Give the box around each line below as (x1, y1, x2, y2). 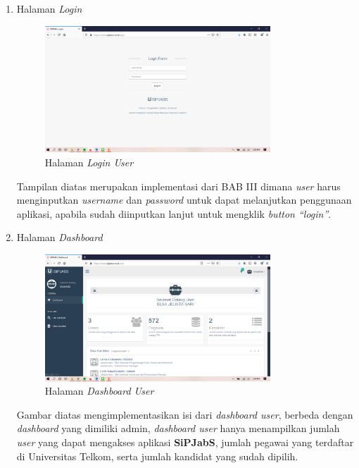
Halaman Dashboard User (44, 383, 154, 398)
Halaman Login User (44, 154, 134, 169)
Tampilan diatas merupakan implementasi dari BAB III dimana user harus (16, 178, 341, 193)
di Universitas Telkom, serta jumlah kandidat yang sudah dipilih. (16, 448, 298, 463)
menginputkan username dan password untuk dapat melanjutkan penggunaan (16, 192, 352, 207)
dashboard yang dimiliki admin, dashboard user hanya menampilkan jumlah (16, 421, 340, 436)
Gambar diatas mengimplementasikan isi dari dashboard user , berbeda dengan (16, 407, 353, 421)
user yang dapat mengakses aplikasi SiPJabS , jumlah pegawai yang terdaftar (16, 435, 354, 450)
